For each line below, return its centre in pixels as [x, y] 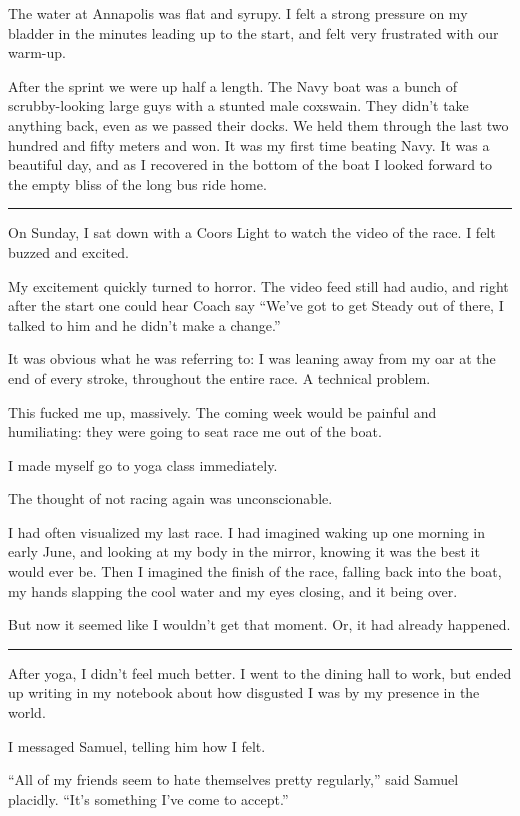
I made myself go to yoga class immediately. [143, 464]
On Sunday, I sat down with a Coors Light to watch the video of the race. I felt [252, 232]
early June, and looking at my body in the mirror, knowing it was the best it [244, 551]
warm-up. [37, 52]
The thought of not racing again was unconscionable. [170, 498]
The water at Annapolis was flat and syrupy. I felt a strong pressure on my [238, 13]
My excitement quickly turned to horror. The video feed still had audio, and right [258, 285]
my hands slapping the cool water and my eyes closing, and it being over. [233, 590]
